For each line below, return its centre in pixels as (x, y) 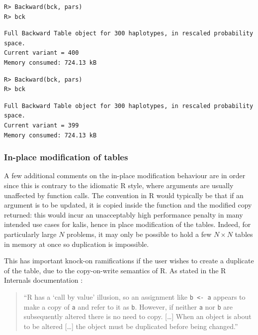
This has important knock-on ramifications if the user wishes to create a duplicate (129, 261)
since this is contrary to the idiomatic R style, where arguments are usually (119, 185)
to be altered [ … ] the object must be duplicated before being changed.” (131, 326)
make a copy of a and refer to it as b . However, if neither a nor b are (128, 306)
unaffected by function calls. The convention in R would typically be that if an (124, 195)
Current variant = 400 (42, 53)
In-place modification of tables (66, 157)
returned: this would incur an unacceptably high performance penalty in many (124, 214)
